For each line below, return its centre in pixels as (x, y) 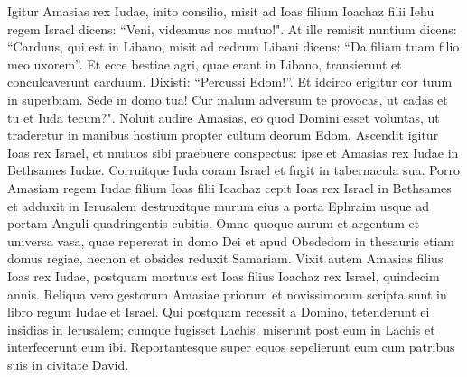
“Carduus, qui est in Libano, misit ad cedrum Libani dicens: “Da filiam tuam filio (233, 46)
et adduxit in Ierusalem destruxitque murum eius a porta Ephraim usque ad (219, 205)
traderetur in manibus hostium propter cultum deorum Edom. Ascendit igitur (223, 135)
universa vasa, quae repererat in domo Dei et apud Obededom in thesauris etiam (231, 240)
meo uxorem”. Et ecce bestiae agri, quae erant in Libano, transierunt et (205, 64)
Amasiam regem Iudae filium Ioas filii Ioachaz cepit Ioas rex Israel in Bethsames (229, 187)
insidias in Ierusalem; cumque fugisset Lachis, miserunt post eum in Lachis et (221, 329)
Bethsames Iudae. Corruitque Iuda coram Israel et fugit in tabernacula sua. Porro (234, 170)
